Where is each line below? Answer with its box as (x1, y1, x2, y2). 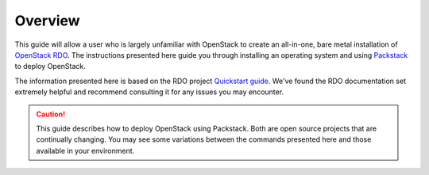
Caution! (36, 109, 66, 119)
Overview (14, 12, 80, 29)
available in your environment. (36, 146, 135, 155)
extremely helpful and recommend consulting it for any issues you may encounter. (14, 87, 284, 97)
